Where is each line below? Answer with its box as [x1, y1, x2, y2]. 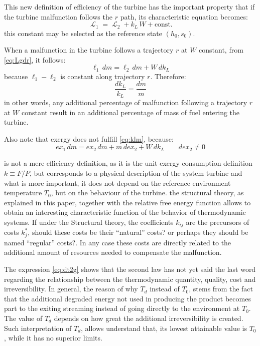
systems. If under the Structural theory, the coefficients [4, 216, 174, 227]
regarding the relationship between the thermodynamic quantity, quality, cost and [4, 273, 256, 284]
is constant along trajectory [60, 71, 145, 81]
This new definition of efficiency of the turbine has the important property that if [4, 2, 255, 12]
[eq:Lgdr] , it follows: [4, 54, 66, 65]
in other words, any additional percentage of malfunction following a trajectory [4, 97, 247, 107]
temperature [4, 187, 42, 198]
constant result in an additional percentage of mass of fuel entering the [21, 107, 240, 117]
